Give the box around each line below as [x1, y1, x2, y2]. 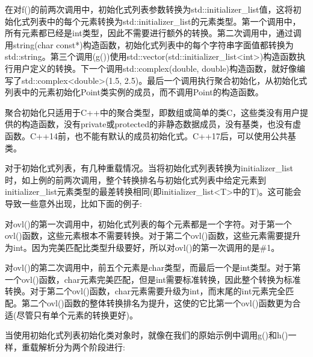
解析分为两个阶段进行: [38, 340, 125, 353]
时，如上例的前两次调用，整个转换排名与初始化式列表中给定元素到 [5, 173, 266, 186]
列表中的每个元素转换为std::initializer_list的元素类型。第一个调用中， [29, 14, 301, 27]
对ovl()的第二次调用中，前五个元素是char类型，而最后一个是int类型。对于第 [5, 261, 301, 274]
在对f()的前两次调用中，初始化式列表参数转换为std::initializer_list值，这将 [5, 3, 293, 15]
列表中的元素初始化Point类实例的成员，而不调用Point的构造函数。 [5, 86, 264, 98]
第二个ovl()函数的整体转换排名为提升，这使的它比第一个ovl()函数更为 [21, 297, 293, 309]
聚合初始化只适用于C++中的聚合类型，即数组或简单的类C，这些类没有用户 [5, 106, 300, 118]
